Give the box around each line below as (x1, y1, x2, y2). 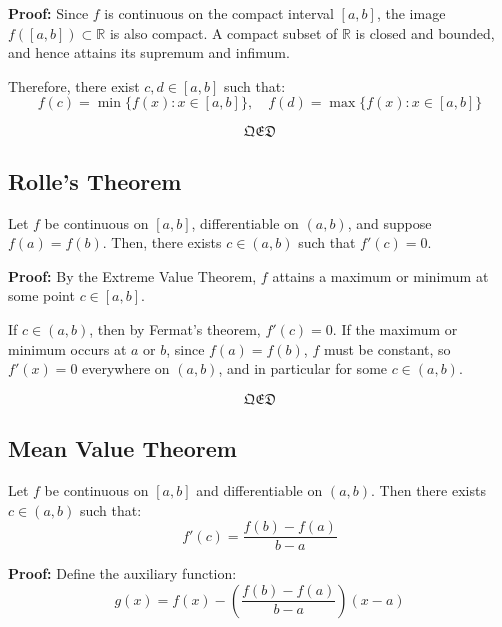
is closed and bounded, (355, 22, 495, 43)
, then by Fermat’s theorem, (89, 318, 261, 339)
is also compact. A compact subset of (109, 22, 338, 43)
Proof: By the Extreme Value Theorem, (8, 265, 257, 286)
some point (8, 285, 75, 306)
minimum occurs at (8, 338, 127, 359)
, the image (376, 3, 446, 23)
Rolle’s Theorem (8, 165, 182, 196)
